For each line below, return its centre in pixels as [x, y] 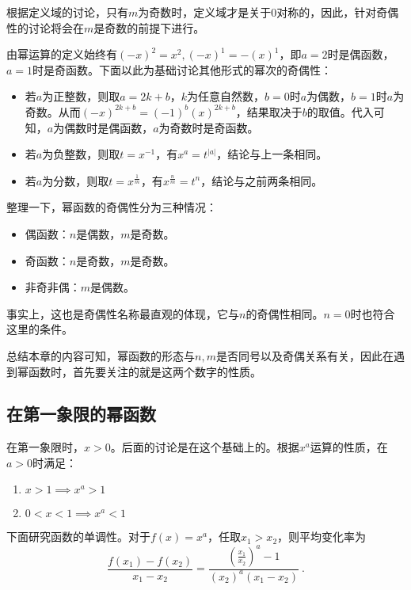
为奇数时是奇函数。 [209, 127]
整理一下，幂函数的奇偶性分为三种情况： [112, 207]
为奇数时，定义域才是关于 [205, 12]
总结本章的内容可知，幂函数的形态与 [101, 355]
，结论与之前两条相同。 [262, 180]
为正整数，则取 [81, 96]
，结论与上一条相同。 [272, 154]
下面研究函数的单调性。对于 [78, 537]
